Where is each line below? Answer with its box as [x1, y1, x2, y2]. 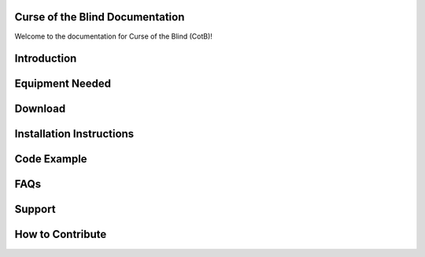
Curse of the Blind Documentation [14, 10, 185, 24]
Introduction [14, 52, 77, 65]
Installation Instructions [14, 127, 135, 141]
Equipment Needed [14, 77, 112, 91]
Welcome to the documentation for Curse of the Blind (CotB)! [14, 32, 213, 41]
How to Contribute [14, 228, 107, 241]
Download [14, 102, 66, 116]
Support [14, 203, 56, 216]
